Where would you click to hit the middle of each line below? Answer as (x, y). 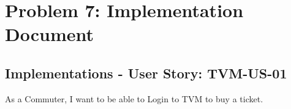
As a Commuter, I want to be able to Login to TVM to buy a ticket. (134, 98)
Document (49, 34)
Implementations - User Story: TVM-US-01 (146, 73)
